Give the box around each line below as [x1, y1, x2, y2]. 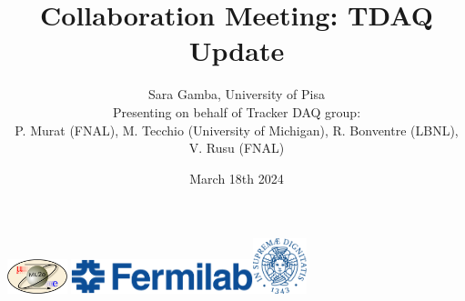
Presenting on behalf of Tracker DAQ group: [112, 102, 361, 121]
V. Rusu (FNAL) [188, 138, 285, 157]
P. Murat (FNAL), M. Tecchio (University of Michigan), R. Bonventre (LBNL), [15, 120, 459, 139]
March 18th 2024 [189, 168, 284, 187]
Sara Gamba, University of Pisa [148, 85, 325, 104]
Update [188, 32, 285, 69]
